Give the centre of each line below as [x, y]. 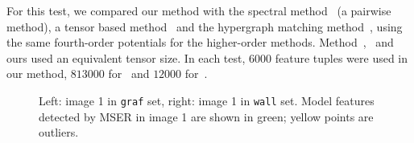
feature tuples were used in [342, 57]
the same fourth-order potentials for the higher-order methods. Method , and [200, 42]
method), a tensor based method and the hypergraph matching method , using [205, 26]
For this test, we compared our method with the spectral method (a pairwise [199, 10]
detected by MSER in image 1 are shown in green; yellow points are [206, 116]
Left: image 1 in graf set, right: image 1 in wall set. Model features [207, 100]
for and [129, 74]
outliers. [59, 132]
